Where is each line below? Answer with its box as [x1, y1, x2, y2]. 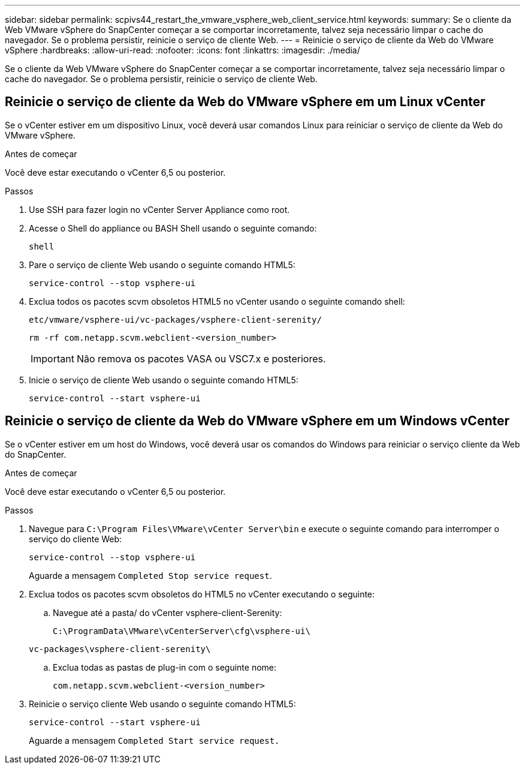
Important [31, 352, 74, 365]
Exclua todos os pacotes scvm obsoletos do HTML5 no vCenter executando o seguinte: [29, 588, 375, 599]
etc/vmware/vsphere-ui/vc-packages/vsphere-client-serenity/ [29, 314, 322, 325]
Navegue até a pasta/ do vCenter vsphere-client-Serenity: [53, 607, 282, 618]
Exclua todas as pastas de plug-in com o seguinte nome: [53, 662, 277, 672]
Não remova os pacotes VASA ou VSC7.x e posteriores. [76, 352, 326, 365]
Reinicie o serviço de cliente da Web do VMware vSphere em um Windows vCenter [5, 413, 510, 429]
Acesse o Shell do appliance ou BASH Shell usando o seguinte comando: [29, 223, 317, 233]
